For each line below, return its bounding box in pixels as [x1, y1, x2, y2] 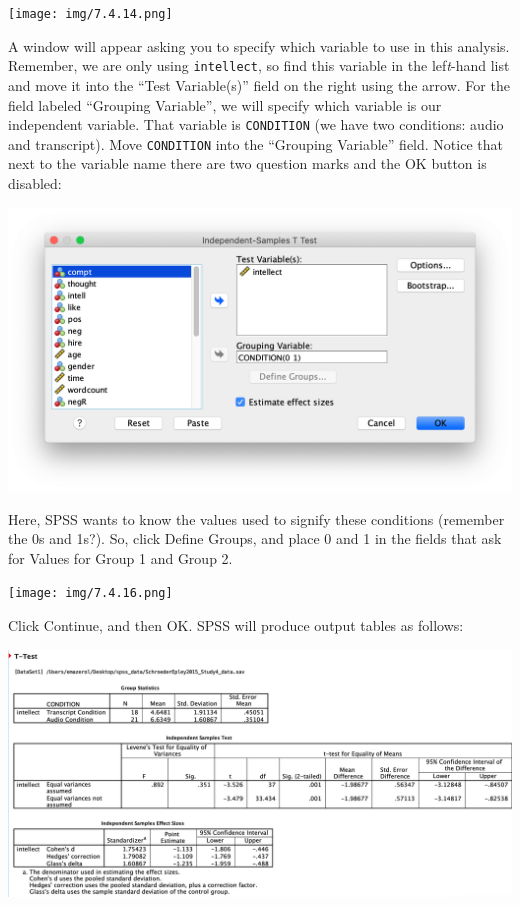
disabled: [8, 173, 62, 193]
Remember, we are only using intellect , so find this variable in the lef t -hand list [8, 55, 510, 76]
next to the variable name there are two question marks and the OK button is [8, 153, 487, 174]
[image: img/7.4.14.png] [8, 7, 173, 21]
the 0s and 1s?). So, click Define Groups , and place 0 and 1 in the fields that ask [8, 528, 502, 549]
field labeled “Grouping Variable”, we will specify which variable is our [8, 94, 442, 115]
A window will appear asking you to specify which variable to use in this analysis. [8, 35, 510, 56]
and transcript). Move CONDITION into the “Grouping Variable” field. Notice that [8, 133, 503, 154]
